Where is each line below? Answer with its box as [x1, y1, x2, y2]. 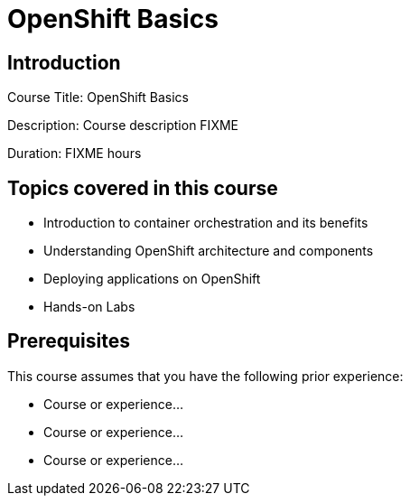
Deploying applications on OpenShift [43, 271, 261, 287]
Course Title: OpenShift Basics [7, 89, 189, 106]
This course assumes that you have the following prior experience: [7, 368, 404, 384]
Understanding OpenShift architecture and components [43, 243, 374, 259]
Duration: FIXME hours [7, 145, 142, 162]
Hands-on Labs [43, 299, 135, 315]
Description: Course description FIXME [7, 117, 238, 134]
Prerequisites [7, 330, 130, 353]
